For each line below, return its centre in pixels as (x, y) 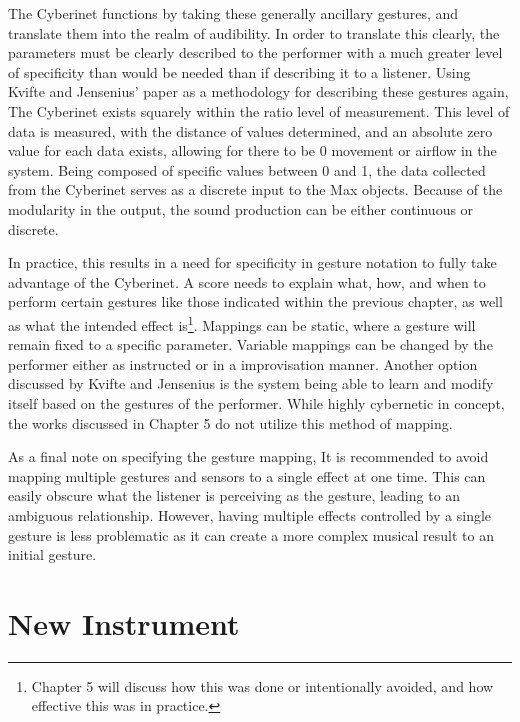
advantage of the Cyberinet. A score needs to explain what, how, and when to (247, 281)
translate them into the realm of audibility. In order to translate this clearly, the (254, 32)
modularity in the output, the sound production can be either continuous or (241, 208)
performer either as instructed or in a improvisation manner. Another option (243, 363)
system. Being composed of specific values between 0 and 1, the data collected (247, 169)
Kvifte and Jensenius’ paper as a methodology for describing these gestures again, (258, 91)
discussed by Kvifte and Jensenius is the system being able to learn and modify (251, 383)
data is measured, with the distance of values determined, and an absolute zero (250, 130)
